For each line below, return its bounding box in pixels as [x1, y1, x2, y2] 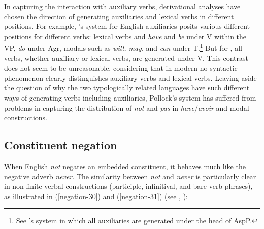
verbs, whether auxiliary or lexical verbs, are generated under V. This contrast [4, 52, 248, 63]
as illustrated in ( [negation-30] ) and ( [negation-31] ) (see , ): [4, 190, 188, 201]
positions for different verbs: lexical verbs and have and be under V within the [4, 30, 247, 41]
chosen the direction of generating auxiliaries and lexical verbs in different [4, 11, 234, 21]
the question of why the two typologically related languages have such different [4, 82, 250, 93]
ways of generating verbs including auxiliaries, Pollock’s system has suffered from [4, 92, 256, 103]
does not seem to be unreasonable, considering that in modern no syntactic [4, 62, 238, 73]
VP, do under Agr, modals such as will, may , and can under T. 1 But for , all [4, 41, 242, 53]
